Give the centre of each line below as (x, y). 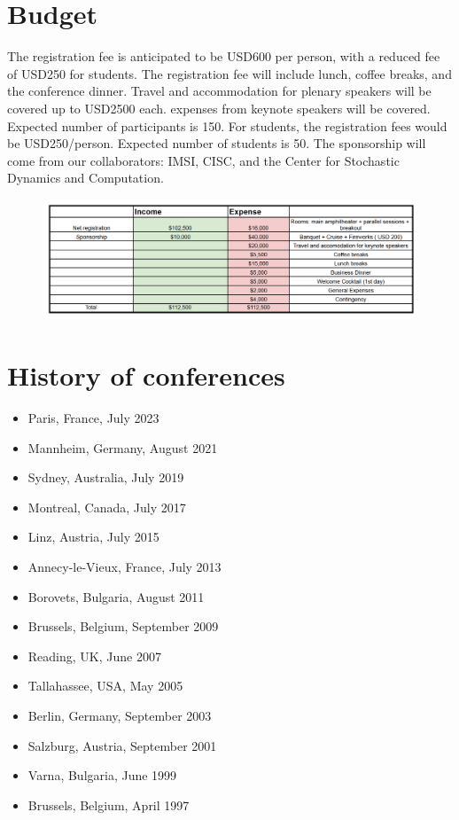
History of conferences (146, 375)
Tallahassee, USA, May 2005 (105, 686)
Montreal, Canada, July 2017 (107, 507)
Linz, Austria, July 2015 (93, 537)
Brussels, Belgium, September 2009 (123, 626)
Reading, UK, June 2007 (94, 656)
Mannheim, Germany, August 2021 (123, 447)
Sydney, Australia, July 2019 (106, 477)
